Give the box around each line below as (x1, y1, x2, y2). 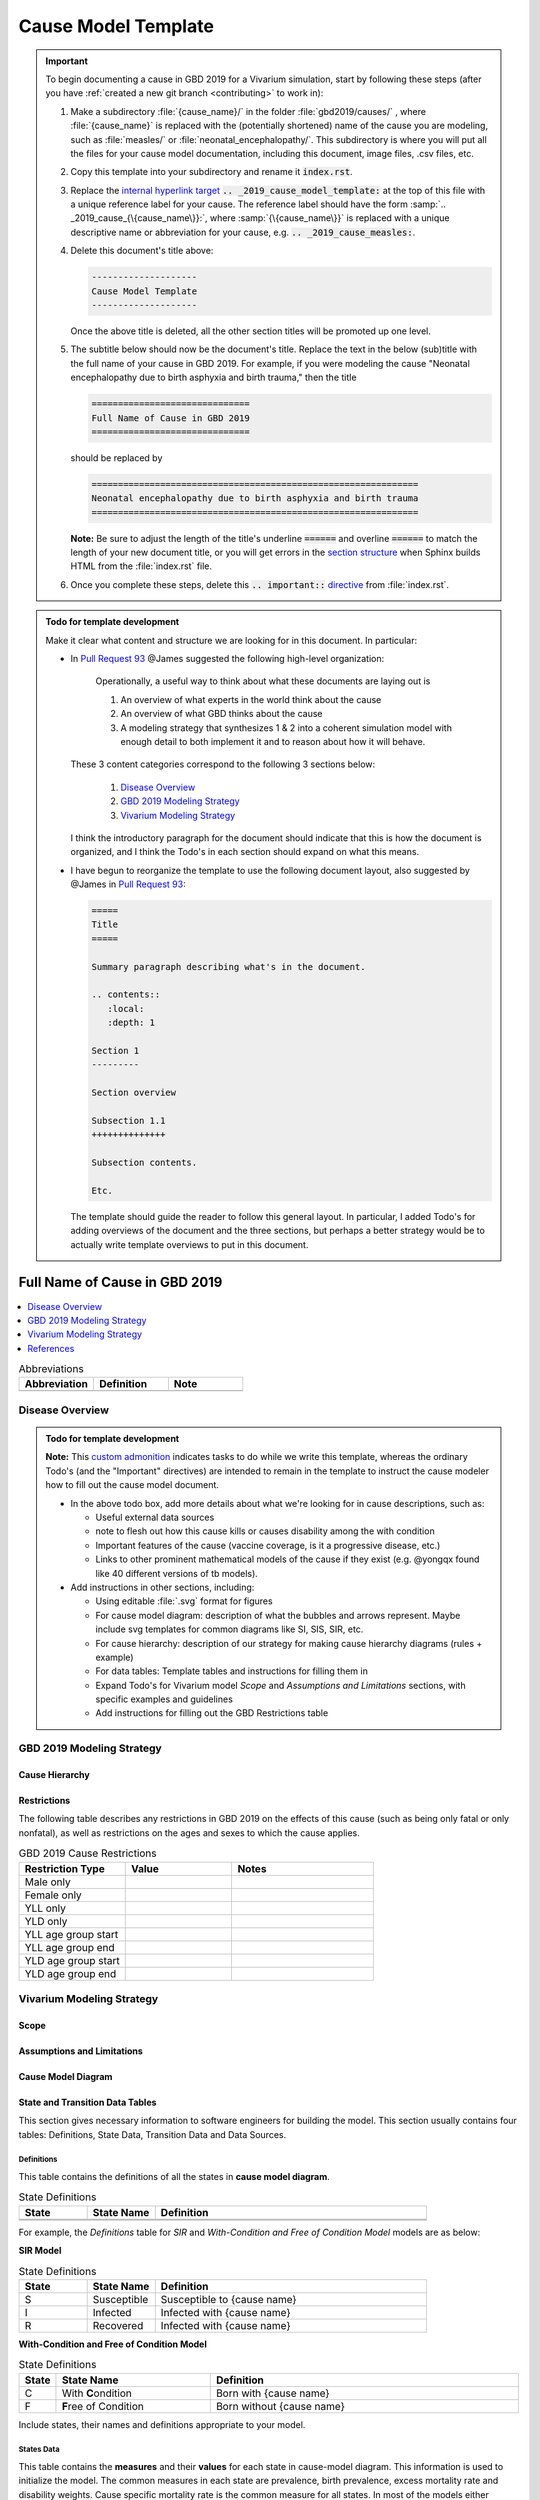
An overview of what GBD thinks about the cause (120, 708, 324, 720)
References (27, 1342, 75, 1354)
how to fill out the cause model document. (45, 1479, 220, 1491)
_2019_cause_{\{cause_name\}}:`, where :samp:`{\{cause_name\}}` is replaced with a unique (70, 212, 450, 224)
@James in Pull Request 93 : (70, 878, 186, 890)
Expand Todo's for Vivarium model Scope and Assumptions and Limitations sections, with (95, 1679, 466, 1691)
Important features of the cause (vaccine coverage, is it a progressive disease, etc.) (95, 1539, 441, 1551)
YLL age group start (24, 1927, 119, 1941)
